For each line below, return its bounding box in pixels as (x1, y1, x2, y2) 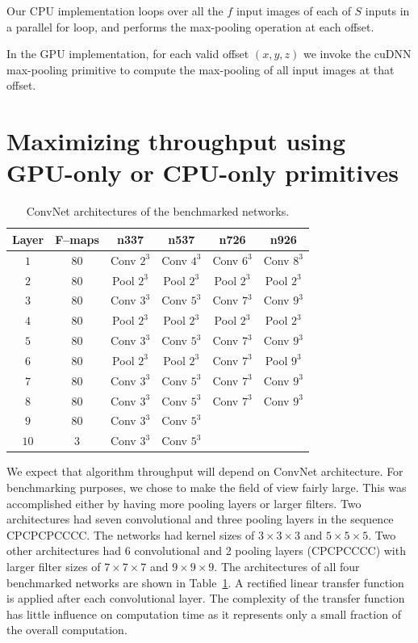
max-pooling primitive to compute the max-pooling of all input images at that (6, 61, 395, 78)
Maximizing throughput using (6, 124, 346, 158)
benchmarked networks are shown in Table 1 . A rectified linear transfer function (6, 574, 404, 590)
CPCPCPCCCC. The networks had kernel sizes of (6, 526, 255, 543)
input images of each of (236, 2, 351, 19)
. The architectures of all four (214, 557, 360, 574)
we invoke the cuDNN (303, 45, 412, 62)
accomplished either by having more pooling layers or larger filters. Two (6, 494, 362, 511)
